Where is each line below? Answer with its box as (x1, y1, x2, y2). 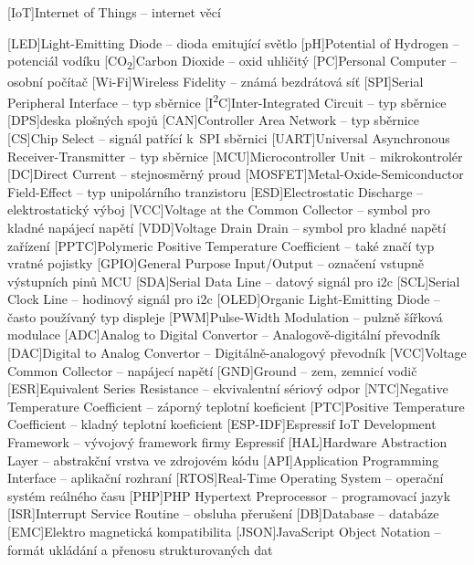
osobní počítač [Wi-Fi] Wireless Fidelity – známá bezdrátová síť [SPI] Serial (7, 71, 424, 90)
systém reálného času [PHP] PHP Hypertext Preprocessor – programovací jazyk (7, 486, 451, 505)
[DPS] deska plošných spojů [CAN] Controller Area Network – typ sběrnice (7, 110, 419, 130)
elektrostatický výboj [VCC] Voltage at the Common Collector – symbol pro (7, 200, 431, 219)
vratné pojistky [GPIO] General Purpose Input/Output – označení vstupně (7, 254, 425, 273)
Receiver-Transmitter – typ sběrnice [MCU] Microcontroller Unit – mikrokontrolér (7, 146, 463, 165)
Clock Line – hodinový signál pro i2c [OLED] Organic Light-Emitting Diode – (7, 289, 441, 309)
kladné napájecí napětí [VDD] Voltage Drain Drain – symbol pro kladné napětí (7, 217, 447, 236)
